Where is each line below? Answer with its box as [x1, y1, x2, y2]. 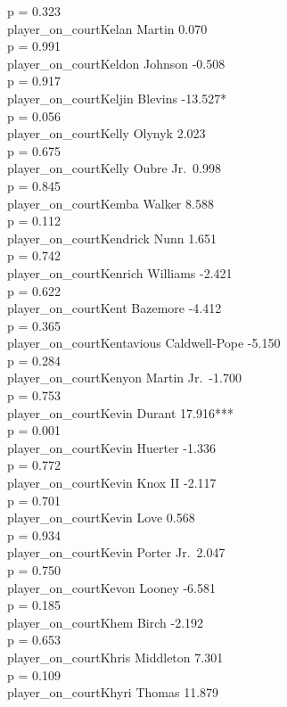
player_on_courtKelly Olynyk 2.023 [7, 124, 206, 143]
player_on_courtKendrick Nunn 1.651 [7, 228, 217, 247]
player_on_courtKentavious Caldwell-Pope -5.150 [7, 333, 281, 352]
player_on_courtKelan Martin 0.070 [7, 19, 208, 37]
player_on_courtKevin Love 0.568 [7, 508, 195, 527]
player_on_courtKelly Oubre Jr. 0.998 [7, 159, 221, 177]
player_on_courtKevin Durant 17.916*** [7, 403, 234, 422]
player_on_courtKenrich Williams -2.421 [7, 263, 233, 282]
